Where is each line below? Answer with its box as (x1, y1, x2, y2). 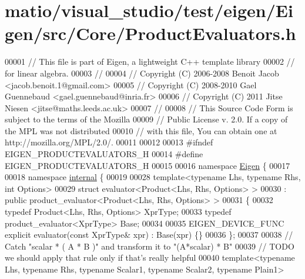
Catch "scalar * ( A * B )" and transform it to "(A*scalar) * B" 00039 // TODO (5, 240, 294, 252)
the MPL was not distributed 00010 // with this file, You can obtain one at (5, 124, 277, 137)
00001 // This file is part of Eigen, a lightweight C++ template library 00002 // (5, 55, 295, 68)
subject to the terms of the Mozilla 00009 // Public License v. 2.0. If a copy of (5, 113, 288, 125)
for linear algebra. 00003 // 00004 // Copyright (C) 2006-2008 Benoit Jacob (5, 67, 279, 79)
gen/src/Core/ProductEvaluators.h (5, 21, 296, 45)
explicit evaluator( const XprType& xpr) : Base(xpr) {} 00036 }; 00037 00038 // (5, 228, 293, 241)
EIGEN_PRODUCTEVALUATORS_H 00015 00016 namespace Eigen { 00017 (5, 159, 290, 171)
